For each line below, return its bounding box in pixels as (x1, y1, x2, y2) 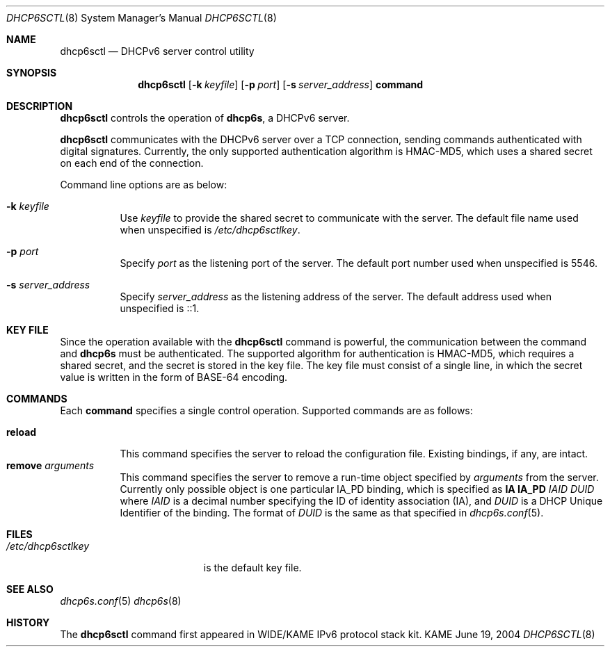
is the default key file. (203, 562, 302, 573)
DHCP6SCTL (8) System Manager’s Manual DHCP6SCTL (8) (6, 12, 277, 24)
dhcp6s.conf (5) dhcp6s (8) (60, 595, 182, 607)
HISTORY (6, 617, 50, 628)
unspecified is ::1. (120, 302, 200, 314)
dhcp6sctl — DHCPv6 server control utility (60, 45, 255, 57)
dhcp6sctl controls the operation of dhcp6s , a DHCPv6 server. (60, 112, 350, 124)
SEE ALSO (6, 583, 54, 595)
